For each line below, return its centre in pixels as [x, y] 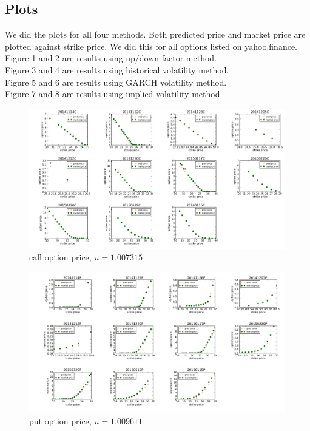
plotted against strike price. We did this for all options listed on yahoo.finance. [151, 46]
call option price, [60, 257]
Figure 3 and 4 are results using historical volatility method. [117, 70]
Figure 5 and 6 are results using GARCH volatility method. [116, 82]
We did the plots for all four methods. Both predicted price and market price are [155, 34]
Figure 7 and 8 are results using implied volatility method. [114, 94]
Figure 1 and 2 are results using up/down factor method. [111, 58]
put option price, [60, 420]
